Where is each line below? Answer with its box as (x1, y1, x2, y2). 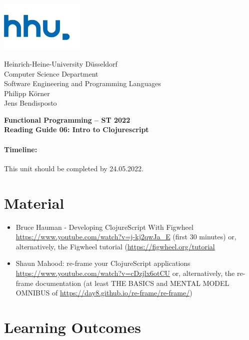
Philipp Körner (4, 88, 50, 98)
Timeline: (4, 144, 37, 154)
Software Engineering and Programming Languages (4, 78, 161, 89)
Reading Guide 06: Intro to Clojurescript (4, 124, 149, 135)
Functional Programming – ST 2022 (4, 114, 130, 125)
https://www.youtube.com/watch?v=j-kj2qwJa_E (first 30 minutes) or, (15, 231, 236, 242)
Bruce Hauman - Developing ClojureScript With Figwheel (15, 221, 193, 232)
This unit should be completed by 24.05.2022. (4, 163, 144, 173)
